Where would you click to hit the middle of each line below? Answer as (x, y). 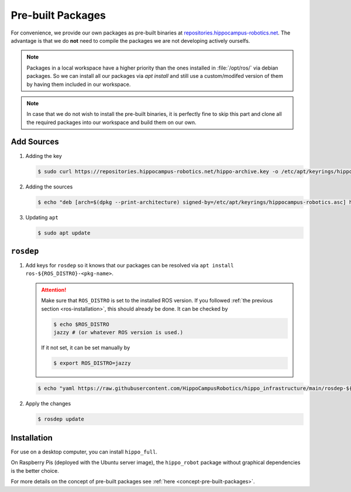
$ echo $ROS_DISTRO (81, 324)
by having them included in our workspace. (79, 84)
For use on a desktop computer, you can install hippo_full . (84, 452)
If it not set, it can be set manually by (86, 348)
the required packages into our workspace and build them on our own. (111, 122)
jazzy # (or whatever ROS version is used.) (118, 332)
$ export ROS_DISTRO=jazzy (92, 363)
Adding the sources (49, 187)
